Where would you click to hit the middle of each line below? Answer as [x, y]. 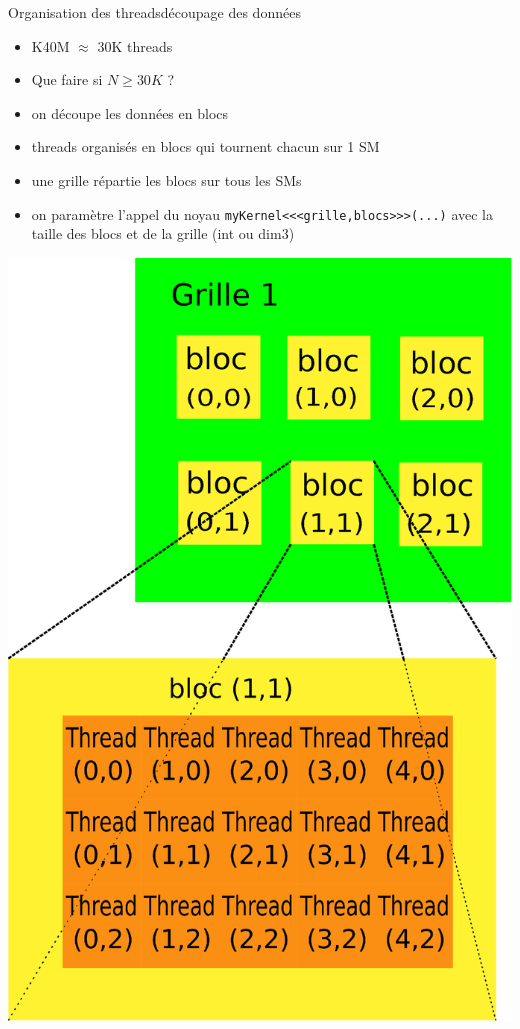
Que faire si [67, 79]
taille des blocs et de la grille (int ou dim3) [163, 233]
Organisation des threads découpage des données [154, 12]
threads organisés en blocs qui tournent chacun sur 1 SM [205, 146]
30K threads [135, 45]
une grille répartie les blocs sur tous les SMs [166, 179]
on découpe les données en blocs [130, 112]
